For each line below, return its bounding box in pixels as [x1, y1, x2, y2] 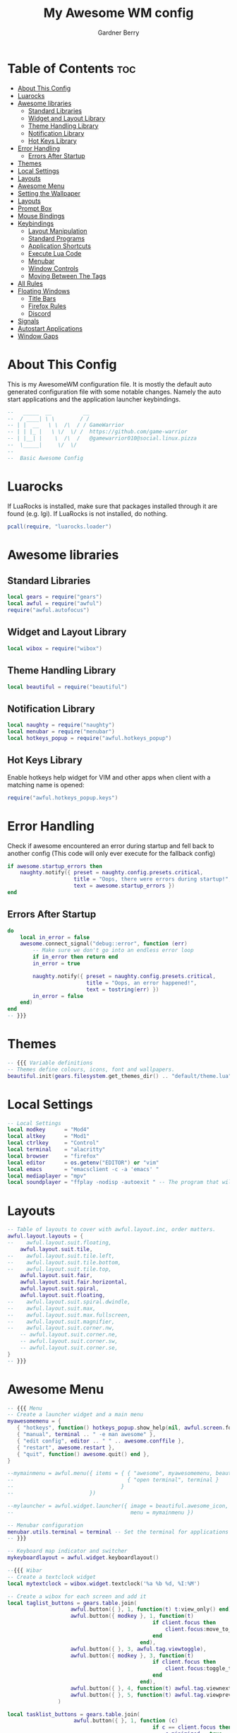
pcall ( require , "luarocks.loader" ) [7, 523, 112, 530]
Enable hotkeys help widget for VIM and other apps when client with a [7, 772, 211, 782]
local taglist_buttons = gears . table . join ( [7, 1599, 138, 1606]
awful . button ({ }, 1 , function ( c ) [73, 1717, 178, 1725]
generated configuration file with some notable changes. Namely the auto [7, 387, 221, 396]
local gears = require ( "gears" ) [7, 594, 102, 601]
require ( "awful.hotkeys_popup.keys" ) [7, 794, 119, 801]
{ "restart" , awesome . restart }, [16, 1444, 115, 1451]
